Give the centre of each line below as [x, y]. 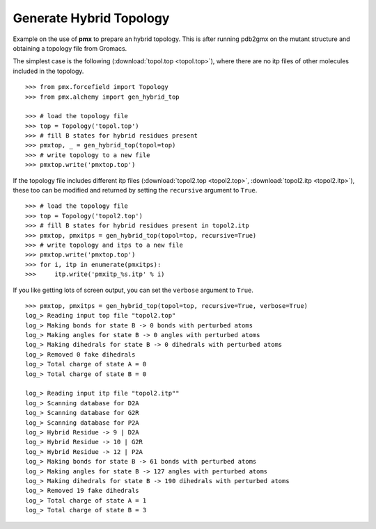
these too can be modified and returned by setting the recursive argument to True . [135, 190]
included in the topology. [48, 71]
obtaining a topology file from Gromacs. [70, 48]
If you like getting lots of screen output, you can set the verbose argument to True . [133, 290]
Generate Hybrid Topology [91, 18]
